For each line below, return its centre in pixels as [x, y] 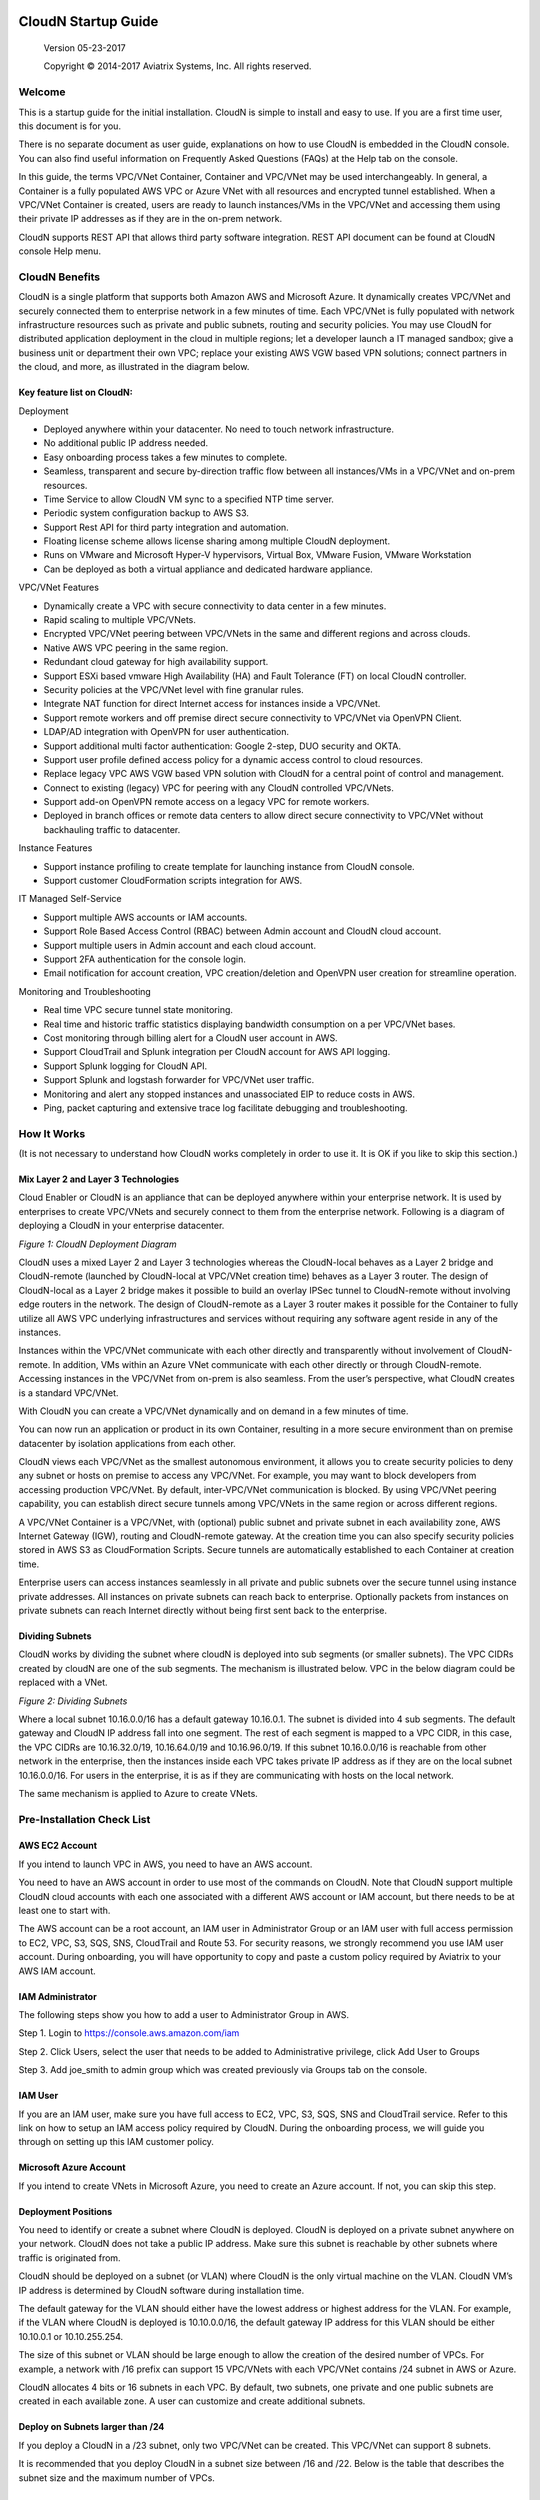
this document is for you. [70, 126]
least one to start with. [64, 1911]
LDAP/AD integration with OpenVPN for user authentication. [166, 732]
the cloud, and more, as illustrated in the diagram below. [134, 367]
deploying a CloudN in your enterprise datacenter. [121, 1226]
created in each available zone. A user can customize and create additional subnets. [192, 2401]
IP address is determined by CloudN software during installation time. [161, 2290]
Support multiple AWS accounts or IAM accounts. [145, 917]
